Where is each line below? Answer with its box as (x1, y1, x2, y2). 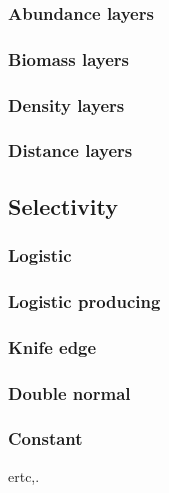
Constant (8, 426, 83, 451)
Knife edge (8, 334, 97, 359)
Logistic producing (8, 288, 161, 313)
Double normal (8, 380, 131, 405)
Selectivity (8, 190, 118, 221)
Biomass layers (8, 46, 129, 71)
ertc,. (8, 465, 40, 486)
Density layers (8, 92, 125, 117)
